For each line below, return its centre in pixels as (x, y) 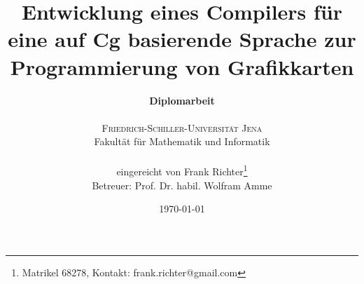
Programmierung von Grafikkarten (182, 66)
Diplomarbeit (182, 100)
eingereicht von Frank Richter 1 (182, 170)
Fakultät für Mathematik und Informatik (182, 141)
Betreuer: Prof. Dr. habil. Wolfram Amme (182, 185)
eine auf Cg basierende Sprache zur (182, 39)
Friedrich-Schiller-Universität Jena (182, 127)
